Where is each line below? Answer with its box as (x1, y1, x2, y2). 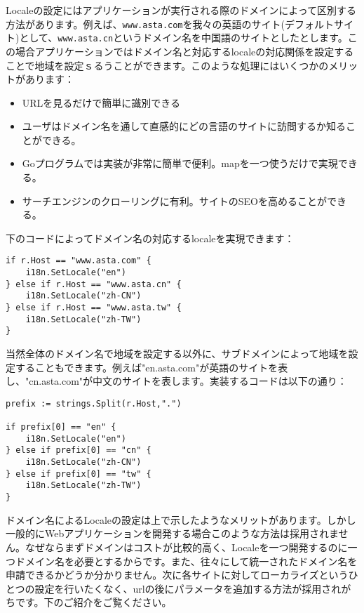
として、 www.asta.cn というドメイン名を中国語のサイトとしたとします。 (19, 30, 348, 45)
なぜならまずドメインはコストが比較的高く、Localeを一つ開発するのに (25, 539, 348, 554)
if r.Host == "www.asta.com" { (6, 256, 151, 266)
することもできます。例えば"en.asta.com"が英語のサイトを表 (15, 360, 288, 374)
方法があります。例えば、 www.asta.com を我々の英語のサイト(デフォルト (6, 16, 334, 31)
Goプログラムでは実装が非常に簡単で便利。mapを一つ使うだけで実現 (22, 156, 338, 171)
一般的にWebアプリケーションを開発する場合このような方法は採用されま (6, 526, 339, 541)
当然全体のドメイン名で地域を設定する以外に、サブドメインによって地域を (6, 346, 349, 361)
